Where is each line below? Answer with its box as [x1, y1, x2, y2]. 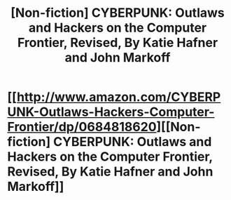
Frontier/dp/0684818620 [7, 119, 157, 135]
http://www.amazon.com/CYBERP [16, 89, 221, 105]
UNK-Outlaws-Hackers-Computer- [7, 104, 215, 120]
